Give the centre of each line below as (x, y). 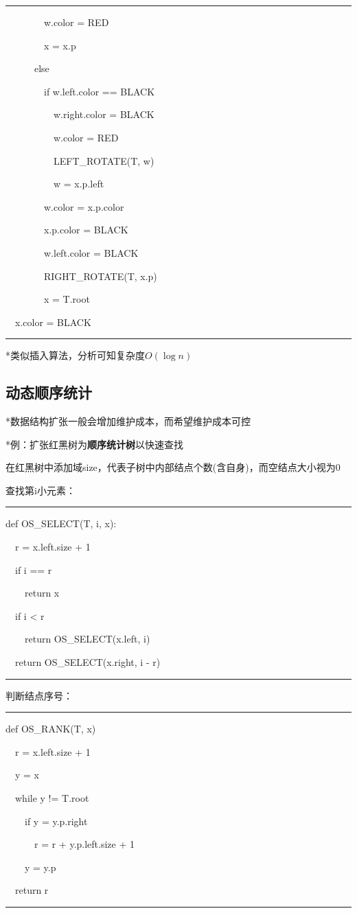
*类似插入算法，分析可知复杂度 (75, 355)
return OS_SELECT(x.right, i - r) (88, 662)
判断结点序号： (39, 695)
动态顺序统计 (49, 392)
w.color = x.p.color (84, 206)
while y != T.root (52, 798)
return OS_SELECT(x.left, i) (87, 639)
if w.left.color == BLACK (99, 91)
